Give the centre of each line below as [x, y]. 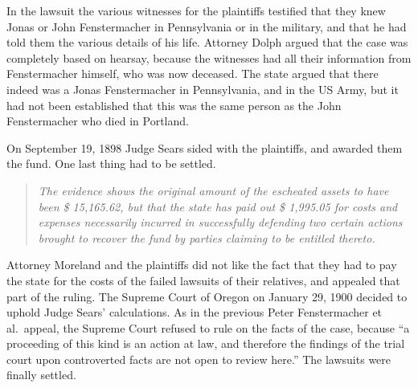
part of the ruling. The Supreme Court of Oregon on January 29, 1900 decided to [207, 296]
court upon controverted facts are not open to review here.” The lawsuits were [199, 359]
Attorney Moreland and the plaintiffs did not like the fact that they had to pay [202, 265]
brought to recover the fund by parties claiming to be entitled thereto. [207, 237]
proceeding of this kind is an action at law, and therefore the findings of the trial [206, 343]
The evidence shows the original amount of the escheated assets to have [213, 190]
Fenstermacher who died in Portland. [98, 121]
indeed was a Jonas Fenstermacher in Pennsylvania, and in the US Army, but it [203, 89]
